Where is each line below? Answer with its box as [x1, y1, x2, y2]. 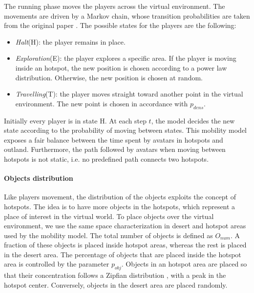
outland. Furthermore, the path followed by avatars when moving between [4, 144, 226, 154]
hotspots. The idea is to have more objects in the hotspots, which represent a [4, 201, 235, 211]
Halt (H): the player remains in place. [15, 36, 126, 47]
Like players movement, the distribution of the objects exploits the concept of [4, 192, 236, 202]
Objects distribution [4, 173, 73, 183]
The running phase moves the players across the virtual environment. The [4, 1, 225, 11]
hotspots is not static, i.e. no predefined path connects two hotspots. [4, 153, 209, 164]
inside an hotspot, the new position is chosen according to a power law [15, 62, 227, 73]
